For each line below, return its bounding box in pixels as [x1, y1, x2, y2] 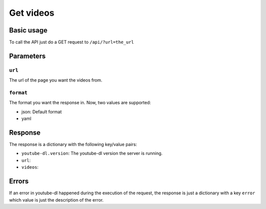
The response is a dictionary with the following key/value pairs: [9, 142, 137, 148]
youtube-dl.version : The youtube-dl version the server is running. [21, 150, 163, 156]
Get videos [9, 7, 55, 18]
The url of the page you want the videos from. [9, 77, 103, 83]
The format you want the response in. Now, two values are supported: [9, 100, 151, 106]
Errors [9, 177, 29, 185]
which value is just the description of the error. [9, 197, 104, 203]
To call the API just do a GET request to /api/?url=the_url [9, 39, 134, 45]
